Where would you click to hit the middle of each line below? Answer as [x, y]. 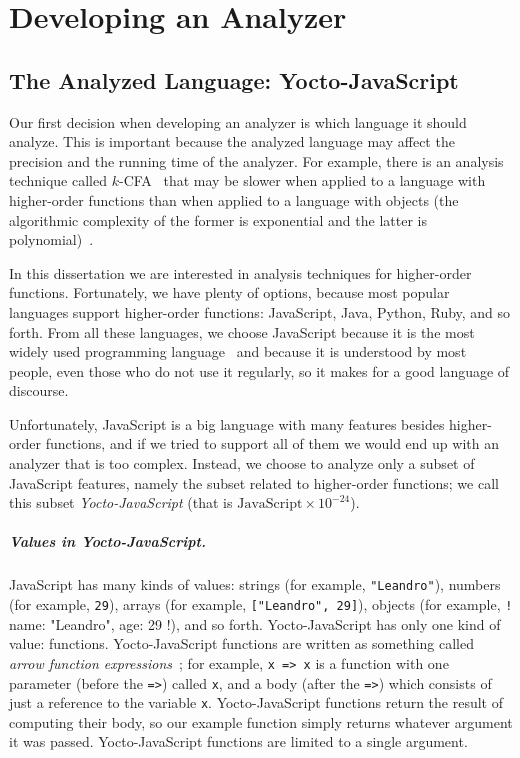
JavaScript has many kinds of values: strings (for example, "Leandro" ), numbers [255, 584]
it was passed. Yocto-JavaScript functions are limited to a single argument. [238, 741]
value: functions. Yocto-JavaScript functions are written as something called [241, 643]
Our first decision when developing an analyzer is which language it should [238, 121]
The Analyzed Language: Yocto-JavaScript [234, 79]
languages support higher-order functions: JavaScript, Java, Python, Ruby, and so [260, 311]
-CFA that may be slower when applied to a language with [302, 180]
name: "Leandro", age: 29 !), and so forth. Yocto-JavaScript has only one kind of [255, 623]
